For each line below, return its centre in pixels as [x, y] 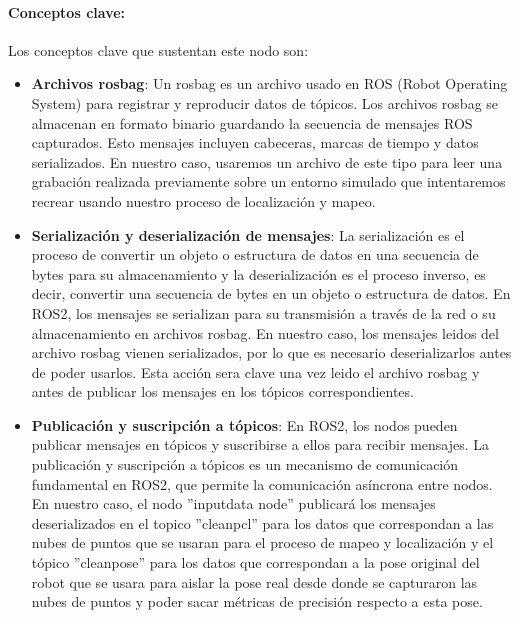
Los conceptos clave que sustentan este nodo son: [158, 49]
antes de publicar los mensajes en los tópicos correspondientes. [222, 391]
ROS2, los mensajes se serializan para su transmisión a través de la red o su [263, 312]
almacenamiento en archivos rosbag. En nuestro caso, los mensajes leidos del [265, 332]
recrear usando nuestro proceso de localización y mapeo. [203, 200]
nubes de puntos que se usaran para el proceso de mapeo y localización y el [262, 542]
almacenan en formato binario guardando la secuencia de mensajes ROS [252, 122]
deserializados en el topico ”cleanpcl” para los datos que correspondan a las [262, 522]
